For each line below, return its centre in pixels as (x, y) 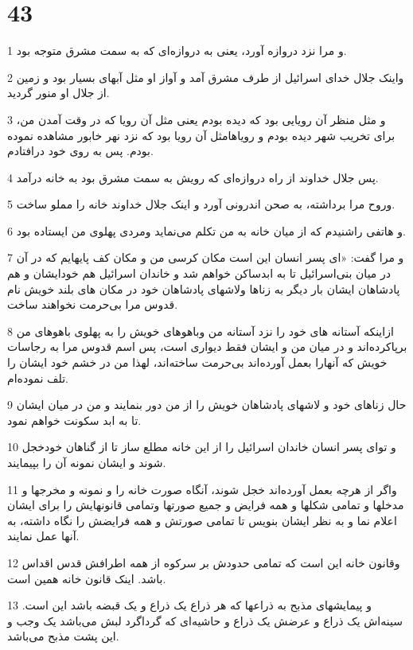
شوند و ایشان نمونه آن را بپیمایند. (87, 462)
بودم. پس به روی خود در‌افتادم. (80, 151)
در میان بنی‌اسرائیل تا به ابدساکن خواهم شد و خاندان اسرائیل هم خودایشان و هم (199, 273)
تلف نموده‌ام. (38, 378)
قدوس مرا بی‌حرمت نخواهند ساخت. (93, 304)
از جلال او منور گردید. (58, 93)
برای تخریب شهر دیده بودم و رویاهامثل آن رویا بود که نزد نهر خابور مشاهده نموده (201, 135)
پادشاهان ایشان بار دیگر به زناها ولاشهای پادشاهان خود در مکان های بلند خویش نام (204, 288)
